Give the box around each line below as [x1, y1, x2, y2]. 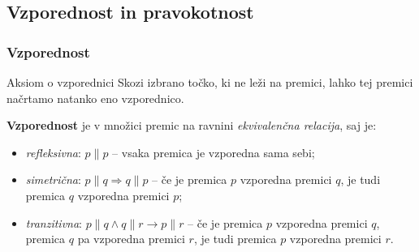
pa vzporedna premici [77, 230, 185, 247]
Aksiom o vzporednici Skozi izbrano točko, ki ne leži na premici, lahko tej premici [6, 74, 413, 90]
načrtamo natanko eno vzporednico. [6, 89, 184, 106]
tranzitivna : [25, 214, 82, 231]
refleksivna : [25, 143, 81, 160]
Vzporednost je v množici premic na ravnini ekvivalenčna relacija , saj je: [6, 117, 377, 134]
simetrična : [25, 171, 81, 188]
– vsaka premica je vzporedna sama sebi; [112, 143, 315, 160]
